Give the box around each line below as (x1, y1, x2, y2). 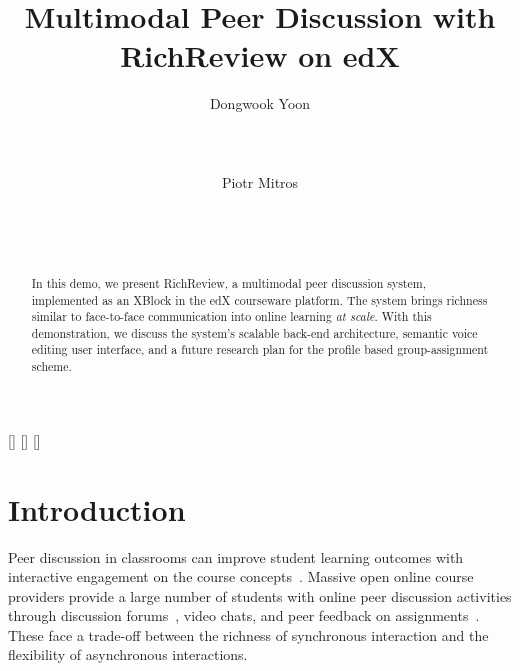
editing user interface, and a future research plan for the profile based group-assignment (31, 341, 489, 358)
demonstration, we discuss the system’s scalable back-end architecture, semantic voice (31, 324, 478, 341)
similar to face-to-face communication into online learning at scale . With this (31, 308, 432, 325)
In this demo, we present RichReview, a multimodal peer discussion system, (31, 274, 426, 291)
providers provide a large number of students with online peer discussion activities (8, 585, 512, 606)
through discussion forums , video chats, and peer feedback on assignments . (8, 605, 480, 626)
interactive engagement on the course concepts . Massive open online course (8, 566, 474, 587)
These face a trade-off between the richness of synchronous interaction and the (8, 624, 489, 645)
